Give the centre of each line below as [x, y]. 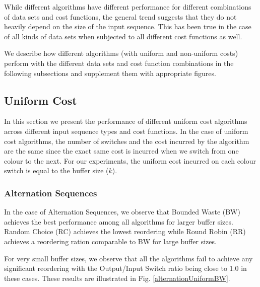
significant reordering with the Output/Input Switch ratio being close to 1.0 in [125, 268]
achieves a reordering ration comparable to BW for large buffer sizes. [110, 241]
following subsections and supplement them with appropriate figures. [110, 73]
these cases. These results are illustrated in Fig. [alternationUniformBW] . [117, 278]
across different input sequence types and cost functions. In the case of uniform [126, 131]
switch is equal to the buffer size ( [56, 170]
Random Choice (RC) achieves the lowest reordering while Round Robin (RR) [125, 231]
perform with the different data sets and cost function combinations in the [119, 63]
